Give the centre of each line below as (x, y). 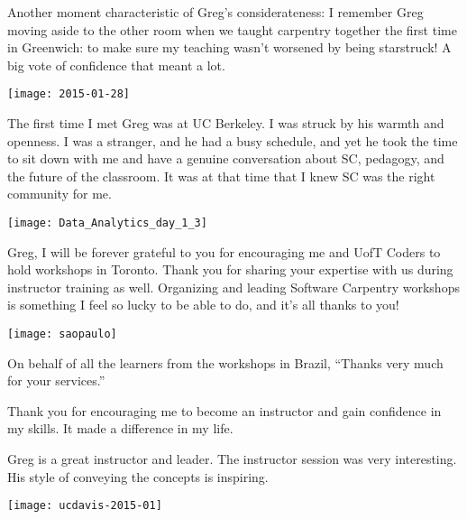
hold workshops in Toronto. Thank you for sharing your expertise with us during (230, 269)
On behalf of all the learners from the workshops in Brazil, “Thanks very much (225, 362)
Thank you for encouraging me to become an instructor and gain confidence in (224, 410)
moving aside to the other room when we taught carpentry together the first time (232, 29)
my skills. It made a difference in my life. (120, 428)
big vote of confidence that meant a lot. (116, 65)
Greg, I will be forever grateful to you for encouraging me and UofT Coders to (224, 251)
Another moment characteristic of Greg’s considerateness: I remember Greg (215, 12)
